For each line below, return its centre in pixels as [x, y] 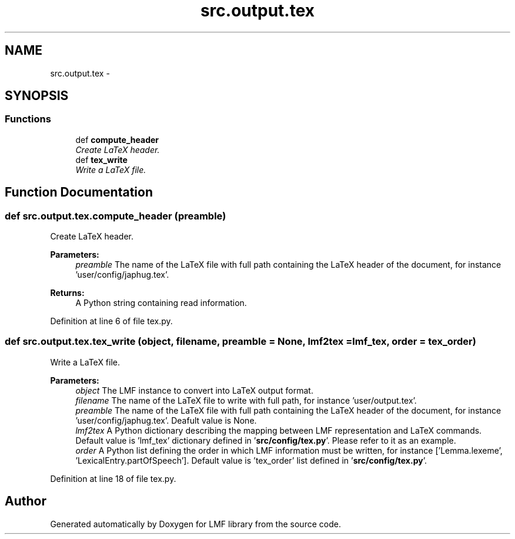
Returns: [67, 293]
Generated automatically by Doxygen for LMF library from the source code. [195, 524]
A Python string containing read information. [161, 303]
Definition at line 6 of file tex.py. [111, 321]
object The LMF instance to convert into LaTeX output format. [194, 390]
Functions [28, 119]
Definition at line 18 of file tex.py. [113, 478]
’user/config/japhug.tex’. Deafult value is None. [166, 420]
